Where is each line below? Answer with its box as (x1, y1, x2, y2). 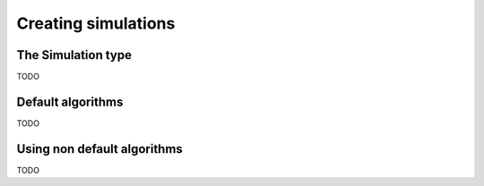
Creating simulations (16, 13, 176, 33)
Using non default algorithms (16, 141, 183, 156)
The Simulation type (16, 47, 132, 63)
